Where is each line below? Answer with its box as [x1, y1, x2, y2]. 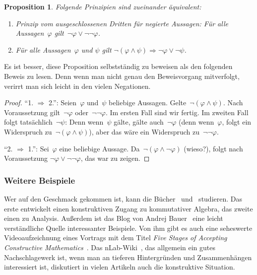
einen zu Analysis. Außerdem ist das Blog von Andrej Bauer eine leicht [4, 213, 223, 223]
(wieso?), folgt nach [184, 143, 243, 153]
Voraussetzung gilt [4, 107, 60, 117]
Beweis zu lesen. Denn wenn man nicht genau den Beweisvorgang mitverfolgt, [4, 70, 240, 81]
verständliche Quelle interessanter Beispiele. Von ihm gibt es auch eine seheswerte [4, 222, 253, 233]
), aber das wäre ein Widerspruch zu [89, 126, 200, 137]
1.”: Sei [28, 143, 49, 153]
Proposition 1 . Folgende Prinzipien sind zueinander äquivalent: [4, 1, 201, 11]
